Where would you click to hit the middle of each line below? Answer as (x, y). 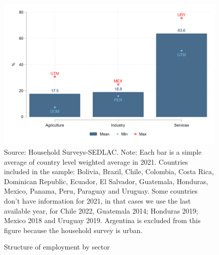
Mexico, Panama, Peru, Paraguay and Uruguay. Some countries (101, 191)
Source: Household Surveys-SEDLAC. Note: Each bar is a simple (103, 151)
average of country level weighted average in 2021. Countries (96, 161)
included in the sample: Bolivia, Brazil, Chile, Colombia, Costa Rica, (109, 171)
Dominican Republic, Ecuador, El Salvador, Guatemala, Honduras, (106, 181)
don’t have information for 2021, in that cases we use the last (98, 200)
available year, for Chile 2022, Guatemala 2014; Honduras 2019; (101, 210)
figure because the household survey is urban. (73, 230)
